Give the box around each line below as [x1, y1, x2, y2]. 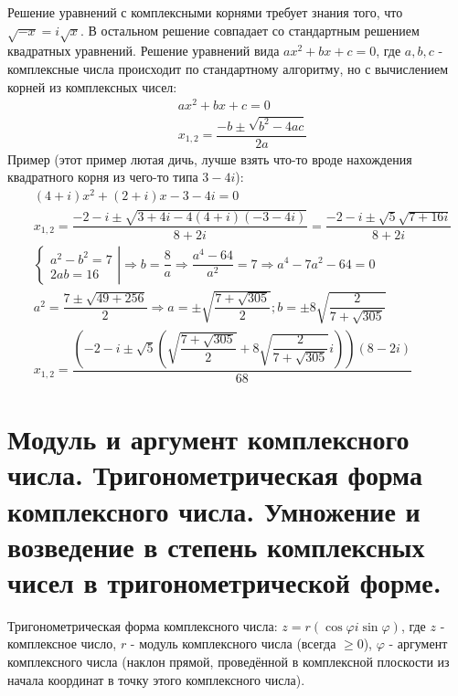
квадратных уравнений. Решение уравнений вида [7, 41, 280, 60]
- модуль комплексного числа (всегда [130, 634, 336, 653]
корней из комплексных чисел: [7, 77, 177, 96]
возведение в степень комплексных [7, 527, 425, 564]
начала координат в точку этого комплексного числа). [7, 670, 305, 689]
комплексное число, [7, 634, 117, 653]
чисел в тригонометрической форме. [7, 563, 442, 600]
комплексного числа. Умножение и [7, 491, 421, 529]
